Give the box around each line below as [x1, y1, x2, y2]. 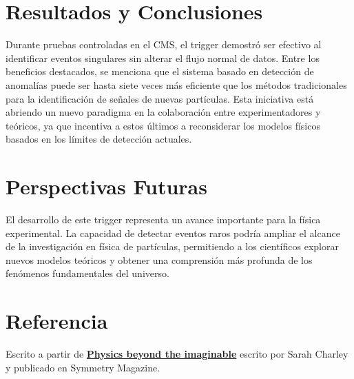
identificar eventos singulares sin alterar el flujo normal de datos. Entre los [6, 50, 320, 65]
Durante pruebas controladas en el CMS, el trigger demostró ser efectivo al [6, 37, 322, 52]
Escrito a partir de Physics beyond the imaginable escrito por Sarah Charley [6, 347, 348, 361]
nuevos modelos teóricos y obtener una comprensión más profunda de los [6, 252, 313, 267]
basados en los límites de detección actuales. [6, 132, 192, 146]
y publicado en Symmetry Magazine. [6, 360, 160, 374]
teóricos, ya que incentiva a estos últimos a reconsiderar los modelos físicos [6, 118, 320, 132]
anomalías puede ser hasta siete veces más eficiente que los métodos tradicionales [6, 77, 347, 92]
